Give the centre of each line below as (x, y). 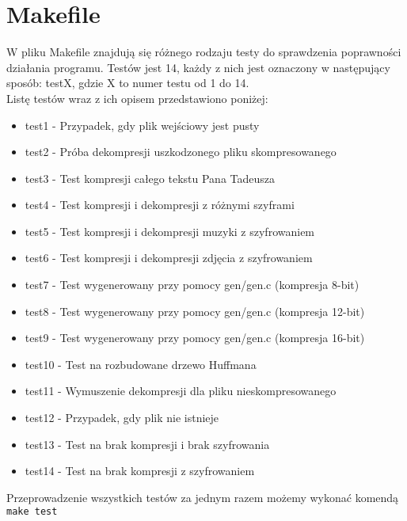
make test (32, 512)
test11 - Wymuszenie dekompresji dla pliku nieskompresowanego (181, 391)
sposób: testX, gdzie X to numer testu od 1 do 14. (128, 83)
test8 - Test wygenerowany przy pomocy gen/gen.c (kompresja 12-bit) (195, 311)
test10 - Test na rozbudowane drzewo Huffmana (141, 364)
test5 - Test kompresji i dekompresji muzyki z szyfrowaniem (170, 231)
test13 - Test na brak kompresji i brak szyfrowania (147, 444)
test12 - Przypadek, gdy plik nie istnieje (122, 418)
